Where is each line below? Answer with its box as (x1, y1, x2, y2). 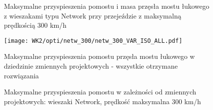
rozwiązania (4, 70, 39, 80)
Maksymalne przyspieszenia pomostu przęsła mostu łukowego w (4, 51, 195, 61)
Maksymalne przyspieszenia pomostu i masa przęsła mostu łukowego (4, 1, 210, 11)
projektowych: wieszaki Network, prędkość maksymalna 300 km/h (4, 96, 201, 106)
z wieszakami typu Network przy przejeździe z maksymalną (4, 10, 182, 20)
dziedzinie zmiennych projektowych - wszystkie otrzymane (4, 61, 178, 71)
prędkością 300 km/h (4, 20, 67, 30)
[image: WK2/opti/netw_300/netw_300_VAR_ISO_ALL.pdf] (4, 37, 183, 44)
